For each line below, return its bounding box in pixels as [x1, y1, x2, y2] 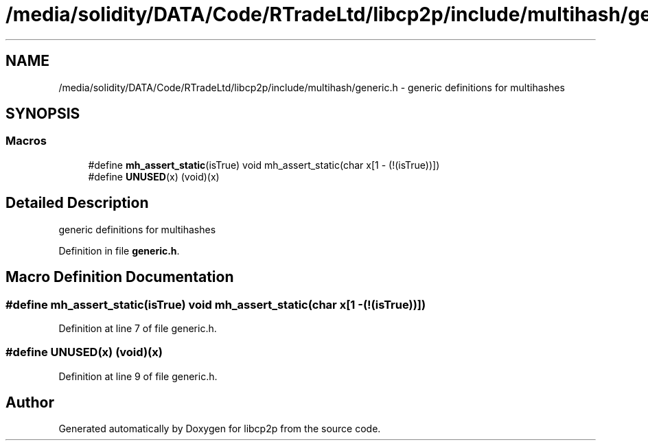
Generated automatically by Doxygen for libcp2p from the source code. [58, 423, 381, 435]
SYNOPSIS [5, 105, 80, 123]
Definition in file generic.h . [58, 244, 180, 257]
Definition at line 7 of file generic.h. [58, 322, 217, 334]
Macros [5, 134, 47, 148]
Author [5, 394, 54, 412]
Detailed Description [5, 194, 149, 212]
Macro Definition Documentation [5, 268, 234, 286]
